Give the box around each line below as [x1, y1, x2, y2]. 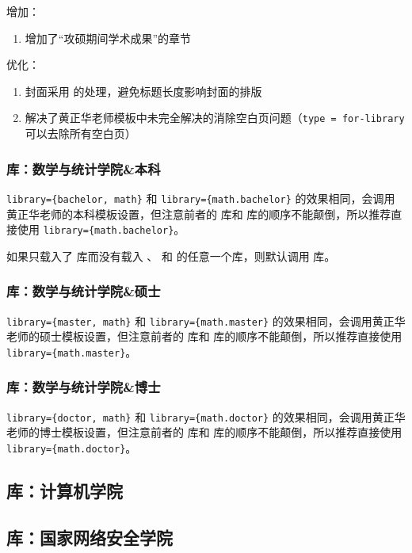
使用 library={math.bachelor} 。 [17, 221, 185, 238]
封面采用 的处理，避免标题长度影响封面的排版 [25, 82, 262, 99]
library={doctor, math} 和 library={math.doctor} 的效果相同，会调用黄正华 [6, 408, 406, 425]
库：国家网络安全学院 [6, 524, 173, 549]
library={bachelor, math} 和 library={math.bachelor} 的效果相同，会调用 [6, 189, 395, 206]
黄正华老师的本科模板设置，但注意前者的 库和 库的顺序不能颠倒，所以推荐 [6, 205, 391, 222]
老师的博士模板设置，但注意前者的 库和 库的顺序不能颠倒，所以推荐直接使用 [6, 424, 402, 440]
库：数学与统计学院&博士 [6, 377, 161, 397]
